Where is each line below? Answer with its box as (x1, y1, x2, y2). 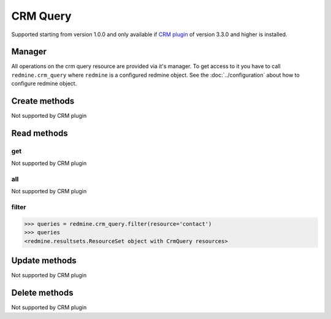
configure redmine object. (11, 80, 77, 87)
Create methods (11, 96, 75, 107)
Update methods (11, 255, 77, 266)
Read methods (11, 128, 69, 138)
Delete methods (11, 288, 74, 298)
